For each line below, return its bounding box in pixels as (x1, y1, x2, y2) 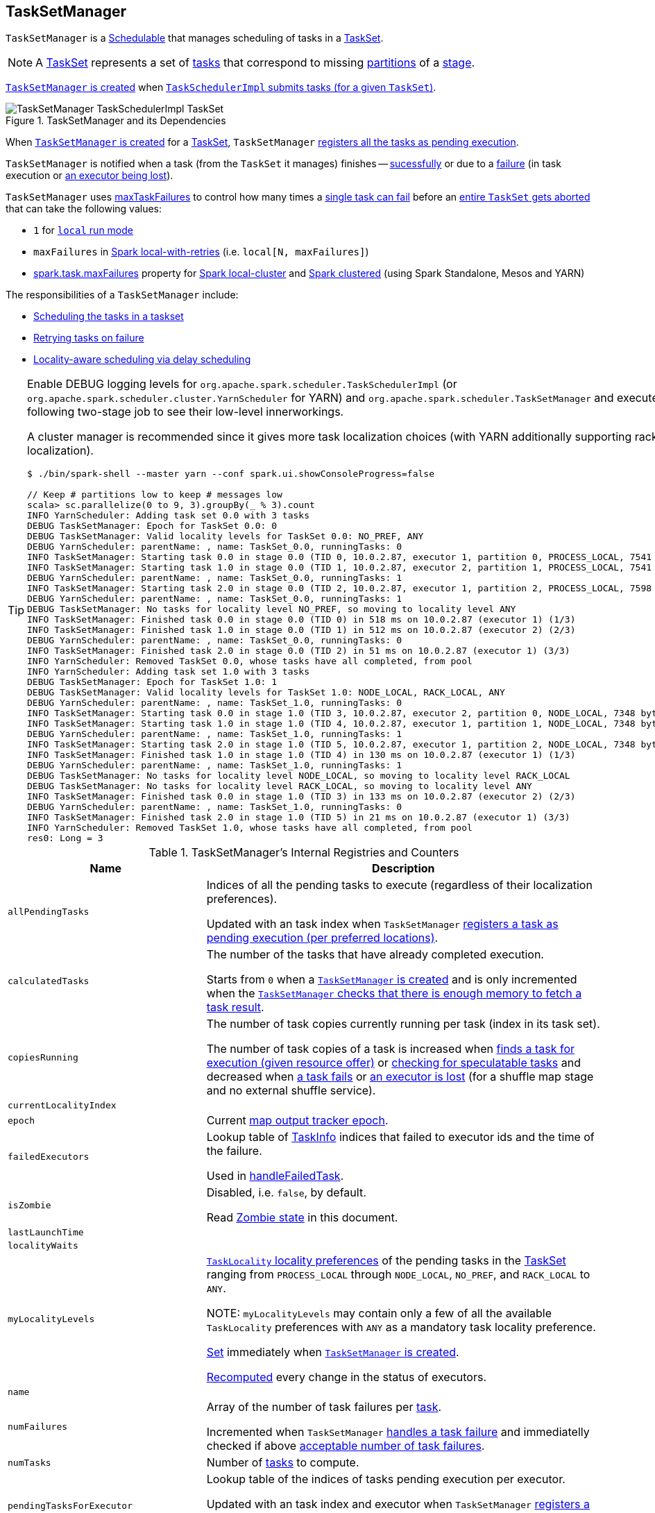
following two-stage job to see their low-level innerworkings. (27, 405, 344, 419)
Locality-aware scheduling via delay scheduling (33, 353, 251, 366)
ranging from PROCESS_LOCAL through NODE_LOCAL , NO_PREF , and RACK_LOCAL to (206, 1267, 590, 1282)
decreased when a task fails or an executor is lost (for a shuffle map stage (206, 1070, 594, 1084)
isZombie (8, 1199, 51, 1210)
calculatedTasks (8, 975, 90, 986)
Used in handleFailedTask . (206, 1169, 344, 1183)
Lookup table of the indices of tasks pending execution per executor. (206, 1472, 565, 1487)
